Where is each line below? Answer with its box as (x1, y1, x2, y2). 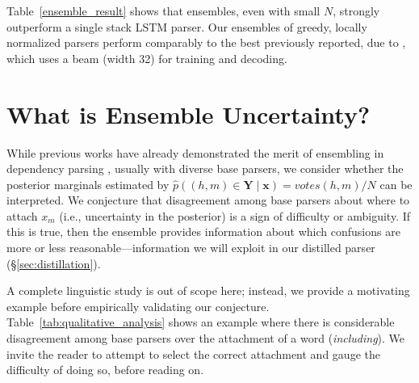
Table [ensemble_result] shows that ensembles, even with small (6, 2, 321, 19)
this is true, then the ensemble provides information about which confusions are (6, 223, 400, 240)
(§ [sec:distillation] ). (6, 255, 101, 271)
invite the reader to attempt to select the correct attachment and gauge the (6, 345, 380, 362)
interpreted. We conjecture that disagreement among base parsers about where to (6, 191, 410, 208)
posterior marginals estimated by (6, 175, 170, 192)
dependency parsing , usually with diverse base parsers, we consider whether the (6, 160, 404, 177)
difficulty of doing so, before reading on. (6, 361, 204, 378)
